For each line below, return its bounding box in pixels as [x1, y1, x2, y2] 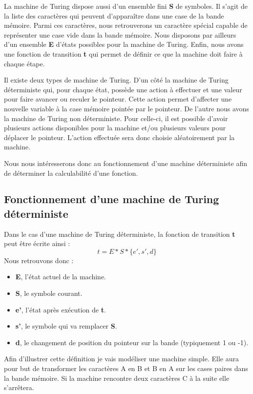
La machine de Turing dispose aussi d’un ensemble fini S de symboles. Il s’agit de [4, 1, 248, 11]
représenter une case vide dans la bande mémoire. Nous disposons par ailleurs [4, 29, 236, 40]
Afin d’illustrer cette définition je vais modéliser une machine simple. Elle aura [4, 353, 239, 364]
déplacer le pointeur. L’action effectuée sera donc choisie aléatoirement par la [4, 132, 235, 142]
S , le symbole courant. [15, 288, 83, 298]
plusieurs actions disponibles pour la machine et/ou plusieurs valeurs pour [4, 123, 226, 133]
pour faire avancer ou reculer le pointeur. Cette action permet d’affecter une [4, 94, 232, 104]
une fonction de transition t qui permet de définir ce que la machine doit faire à [4, 48, 243, 59]
